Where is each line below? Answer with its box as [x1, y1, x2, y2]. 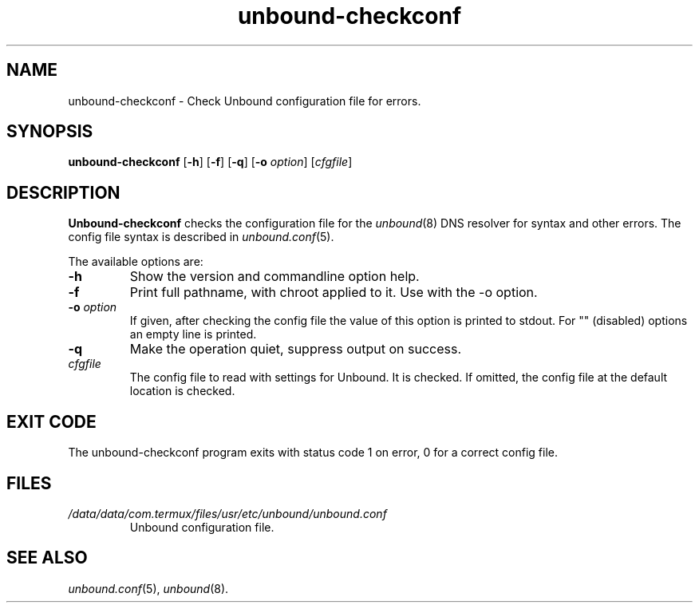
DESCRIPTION [6, 182, 120, 203]
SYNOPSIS [6, 121, 93, 142]
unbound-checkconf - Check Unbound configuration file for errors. [68, 93, 421, 108]
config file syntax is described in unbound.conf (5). [68, 230, 334, 244]
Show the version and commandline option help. [129, 268, 420, 285]
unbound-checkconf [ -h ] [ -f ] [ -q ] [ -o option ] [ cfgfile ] [68, 155, 353, 169]
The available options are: [68, 255, 203, 269]
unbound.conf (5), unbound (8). [68, 581, 229, 595]
